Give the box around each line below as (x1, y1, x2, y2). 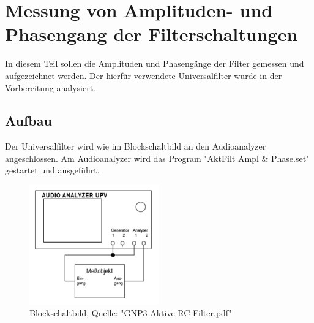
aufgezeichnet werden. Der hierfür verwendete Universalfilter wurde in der (5, 69, 282, 82)
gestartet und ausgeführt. (5, 164, 100, 177)
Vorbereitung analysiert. (5, 81, 96, 94)
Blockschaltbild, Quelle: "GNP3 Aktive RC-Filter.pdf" (29, 306, 232, 319)
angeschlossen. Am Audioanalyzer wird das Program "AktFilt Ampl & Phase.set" (5, 151, 310, 164)
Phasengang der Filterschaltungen (5, 21, 298, 47)
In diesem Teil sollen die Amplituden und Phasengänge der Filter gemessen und (5, 57, 304, 70)
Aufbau (5, 111, 52, 130)
